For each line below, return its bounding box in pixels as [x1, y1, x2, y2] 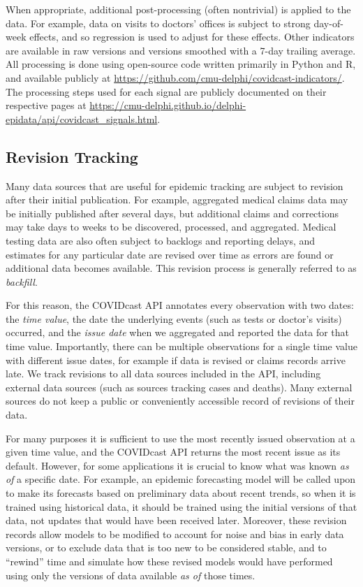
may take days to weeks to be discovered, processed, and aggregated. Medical [6, 219, 336, 234]
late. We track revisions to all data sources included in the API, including [6, 366, 321, 381]
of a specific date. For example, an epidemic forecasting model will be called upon [6, 472, 356, 486]
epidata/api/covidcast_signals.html [6, 111, 158, 126]
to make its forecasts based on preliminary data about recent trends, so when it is [6, 486, 356, 500]
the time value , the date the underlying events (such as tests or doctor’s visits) [6, 311, 342, 326]
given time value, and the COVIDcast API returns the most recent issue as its [6, 444, 341, 459]
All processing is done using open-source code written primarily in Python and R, [6, 57, 356, 71]
